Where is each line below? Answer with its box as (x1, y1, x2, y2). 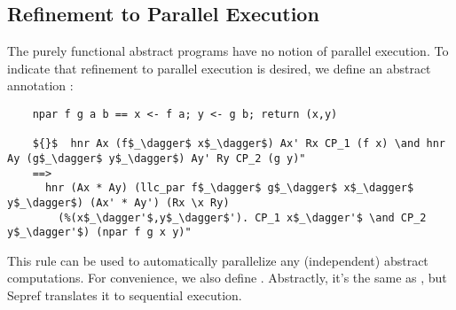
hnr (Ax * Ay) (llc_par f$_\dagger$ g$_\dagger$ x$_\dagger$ (44, 182, 414, 195)
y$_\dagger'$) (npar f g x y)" (7, 226, 192, 239)
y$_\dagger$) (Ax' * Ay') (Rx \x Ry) (7, 196, 230, 209)
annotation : (7, 76, 74, 95)
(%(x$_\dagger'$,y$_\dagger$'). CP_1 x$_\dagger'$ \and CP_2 (58, 211, 427, 224)
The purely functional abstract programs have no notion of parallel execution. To (7, 42, 449, 60)
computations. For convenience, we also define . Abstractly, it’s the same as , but (7, 268, 447, 287)
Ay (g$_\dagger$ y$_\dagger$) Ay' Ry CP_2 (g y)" (7, 151, 306, 165)
